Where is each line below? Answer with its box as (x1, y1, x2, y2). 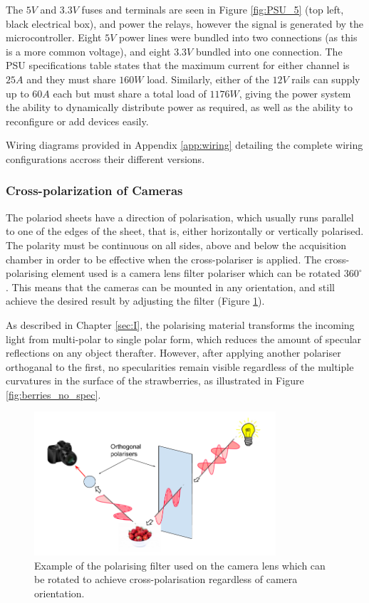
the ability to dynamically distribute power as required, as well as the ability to (6, 100, 353, 115)
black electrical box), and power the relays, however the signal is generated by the (6, 16, 364, 31)
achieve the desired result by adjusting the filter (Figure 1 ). (6, 293, 265, 308)
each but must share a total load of (53, 85, 207, 100)
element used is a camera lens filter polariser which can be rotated (51, 266, 341, 280)
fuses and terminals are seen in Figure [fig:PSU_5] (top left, (81, 2, 344, 16)
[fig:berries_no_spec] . (6, 387, 101, 402)
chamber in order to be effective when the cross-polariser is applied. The (6, 251, 322, 266)
